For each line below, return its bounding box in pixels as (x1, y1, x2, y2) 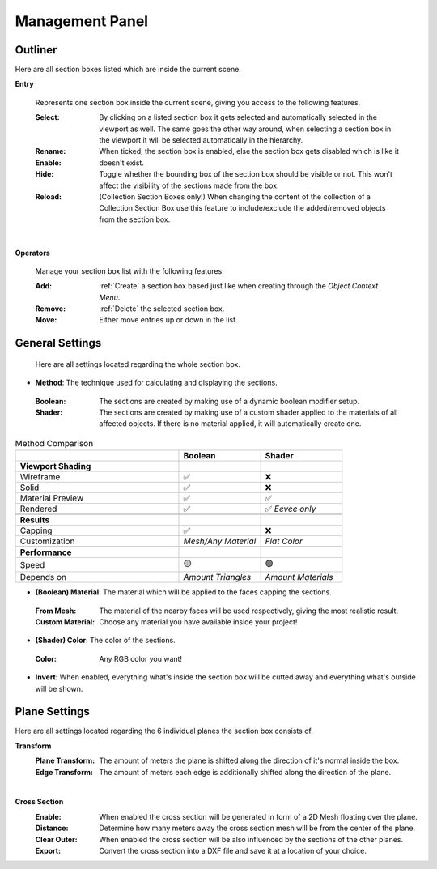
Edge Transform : (35, 767, 93, 777)
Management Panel (15, 12, 149, 30)
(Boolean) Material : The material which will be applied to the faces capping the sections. (35, 587, 332, 597)
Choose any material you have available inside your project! (99, 617, 298, 627)
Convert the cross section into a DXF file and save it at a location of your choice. (99, 846, 367, 855)
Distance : (35, 823, 69, 833)
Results (19, 514, 50, 526)
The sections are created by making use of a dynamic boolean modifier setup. (99, 396, 360, 406)
